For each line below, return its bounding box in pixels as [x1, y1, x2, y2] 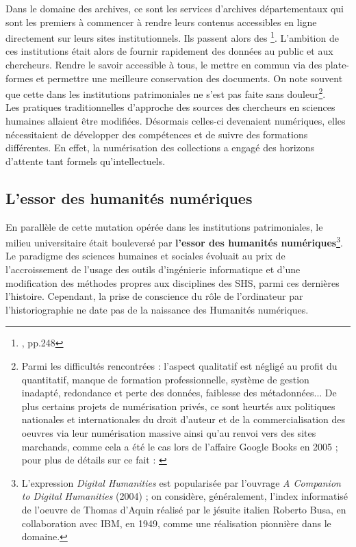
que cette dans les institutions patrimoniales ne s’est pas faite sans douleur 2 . [5, 85, 326, 101]
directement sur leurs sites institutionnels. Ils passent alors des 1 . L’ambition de [5, 29, 339, 44]
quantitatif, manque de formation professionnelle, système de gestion [21, 372, 309, 386]
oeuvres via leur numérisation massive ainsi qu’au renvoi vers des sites [21, 426, 316, 440]
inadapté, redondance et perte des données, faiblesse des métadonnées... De [21, 385, 337, 400]
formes [5, 71, 34, 85]
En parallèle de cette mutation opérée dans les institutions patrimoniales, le [5, 219, 323, 233]
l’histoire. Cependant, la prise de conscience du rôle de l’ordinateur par [5, 289, 303, 303]
